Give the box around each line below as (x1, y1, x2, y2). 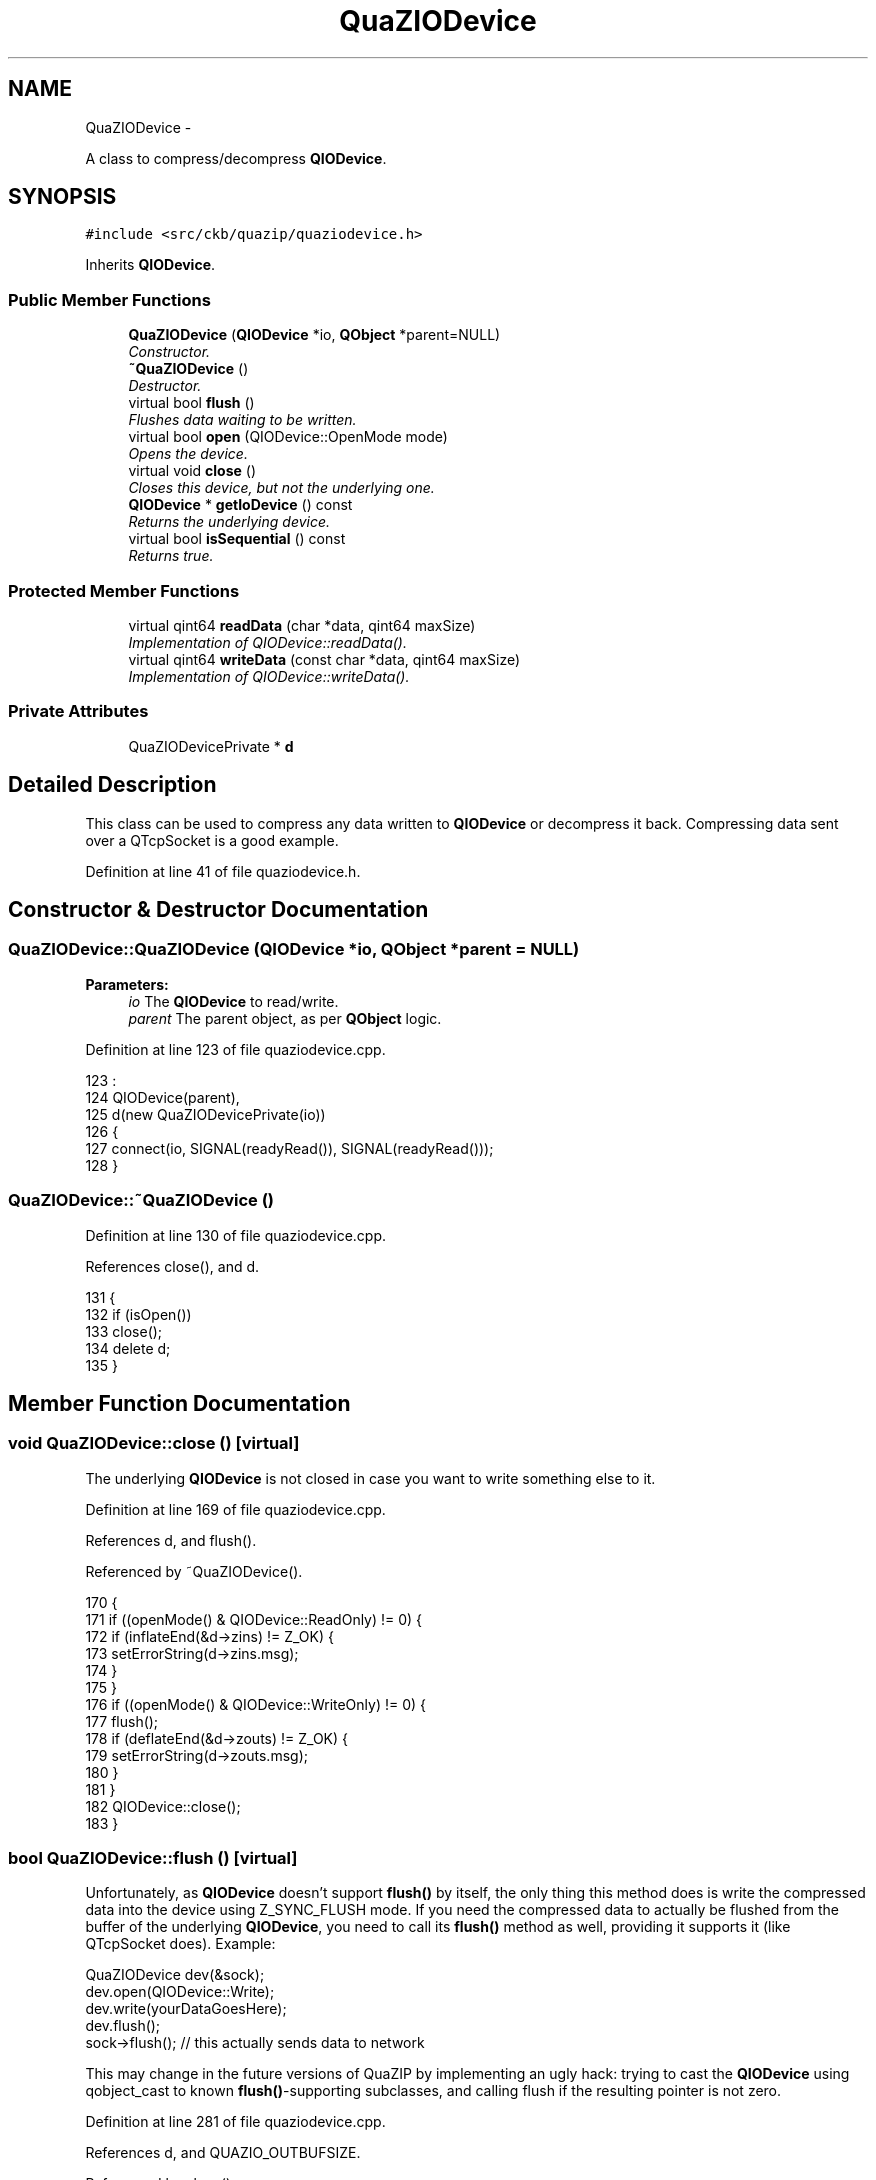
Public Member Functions (8, 289, 211, 310)
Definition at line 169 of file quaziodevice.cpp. (85, 1500, 386, 1518)
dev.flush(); (85, 2017, 161, 2035)
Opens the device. (128, 445, 248, 463)
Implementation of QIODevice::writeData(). (128, 667, 410, 685)
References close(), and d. (85, 1257, 260, 1275)
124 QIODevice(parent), (85, 1088, 240, 1106)
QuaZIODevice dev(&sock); (85, 1966, 265, 1984)
